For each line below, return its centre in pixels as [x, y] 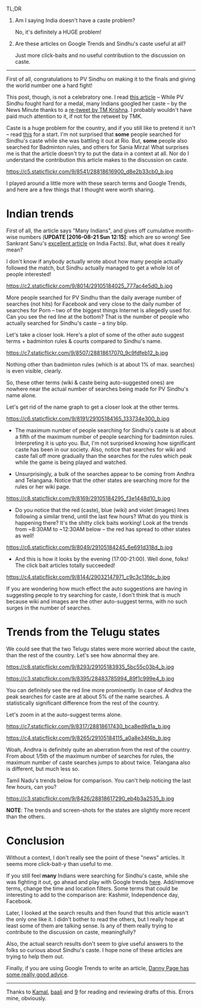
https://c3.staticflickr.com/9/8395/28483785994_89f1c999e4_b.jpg [90, 678]
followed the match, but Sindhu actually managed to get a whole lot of [93, 268]
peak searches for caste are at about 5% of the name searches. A [88, 696]
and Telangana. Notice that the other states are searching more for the [102, 480]
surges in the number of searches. [49, 608]
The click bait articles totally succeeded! [65, 565]
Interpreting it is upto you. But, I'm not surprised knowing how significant [105, 443]
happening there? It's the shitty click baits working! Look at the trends [101, 522]
